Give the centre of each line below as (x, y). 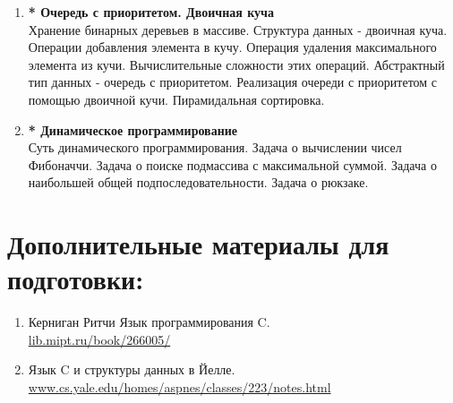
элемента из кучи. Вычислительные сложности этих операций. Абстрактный (236, 64)
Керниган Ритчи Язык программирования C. (149, 322)
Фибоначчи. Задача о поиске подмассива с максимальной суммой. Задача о (232, 164)
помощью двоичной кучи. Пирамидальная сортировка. (176, 99)
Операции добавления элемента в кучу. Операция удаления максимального (232, 47)
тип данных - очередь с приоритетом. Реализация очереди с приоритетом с (233, 82)
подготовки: (76, 279)
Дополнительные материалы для (198, 244)
